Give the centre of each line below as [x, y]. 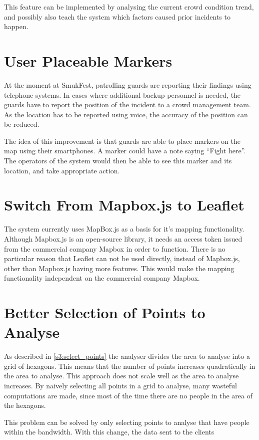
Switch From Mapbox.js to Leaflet [124, 205]
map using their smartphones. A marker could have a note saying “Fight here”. [125, 151]
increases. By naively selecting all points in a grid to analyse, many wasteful [120, 386]
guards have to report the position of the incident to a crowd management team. [127, 104]
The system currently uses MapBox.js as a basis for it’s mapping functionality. [124, 229]
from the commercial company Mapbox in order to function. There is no [115, 248]
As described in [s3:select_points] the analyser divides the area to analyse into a [127, 356]
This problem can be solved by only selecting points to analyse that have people [127, 422]
